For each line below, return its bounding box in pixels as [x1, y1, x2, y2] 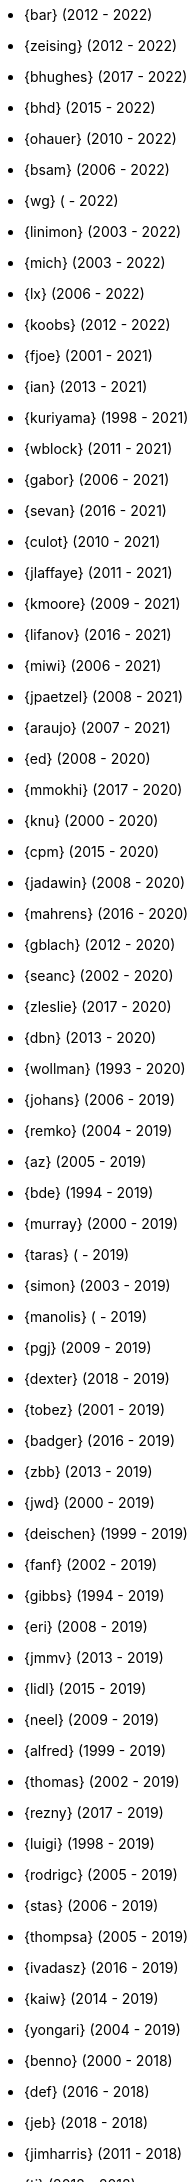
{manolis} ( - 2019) [24, 1308, 148, 1325]
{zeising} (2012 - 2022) [24, 37, 178, 54]
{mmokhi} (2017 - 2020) [24, 781, 183, 798]
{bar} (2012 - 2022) [24, 6, 153, 23]
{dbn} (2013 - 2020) [24, 1029, 157, 1046]
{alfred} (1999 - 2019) [24, 1742, 167, 1759]
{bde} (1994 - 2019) [24, 1184, 154, 1201]
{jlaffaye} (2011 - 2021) [24, 564, 173, 581]
